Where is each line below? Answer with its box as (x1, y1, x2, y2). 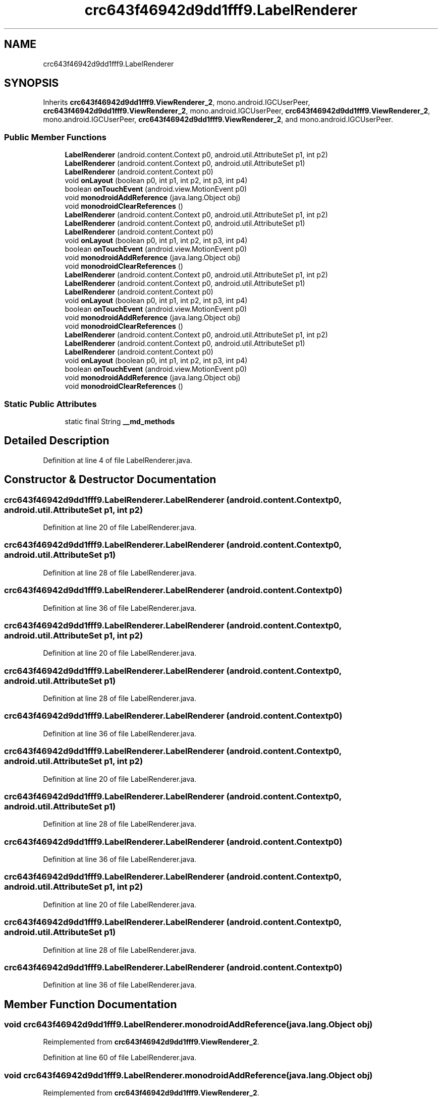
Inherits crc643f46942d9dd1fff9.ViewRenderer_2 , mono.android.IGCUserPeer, (43, 98, 310, 107)
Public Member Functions (4, 132, 106, 142)
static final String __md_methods (65, 417, 175, 426)
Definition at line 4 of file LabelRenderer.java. (43, 455, 192, 465)
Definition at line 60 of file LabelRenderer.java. (43, 1053, 197, 1062)
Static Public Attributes (4, 398, 97, 409)
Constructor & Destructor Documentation (4, 473, 216, 486)
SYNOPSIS (4, 77, 59, 90)
